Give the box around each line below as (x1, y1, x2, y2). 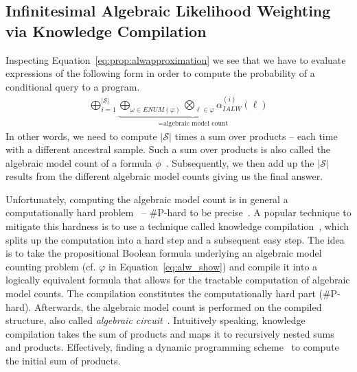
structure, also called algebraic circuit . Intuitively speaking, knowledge (5, 313, 306, 327)
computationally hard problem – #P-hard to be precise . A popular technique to (5, 205, 352, 220)
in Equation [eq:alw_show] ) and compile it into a (108, 259, 318, 273)
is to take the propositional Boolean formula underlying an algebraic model (5, 246, 322, 260)
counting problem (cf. (5, 259, 96, 273)
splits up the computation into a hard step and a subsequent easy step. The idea (5, 232, 345, 246)
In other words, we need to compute (5, 128, 157, 143)
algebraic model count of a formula (5, 155, 152, 170)
